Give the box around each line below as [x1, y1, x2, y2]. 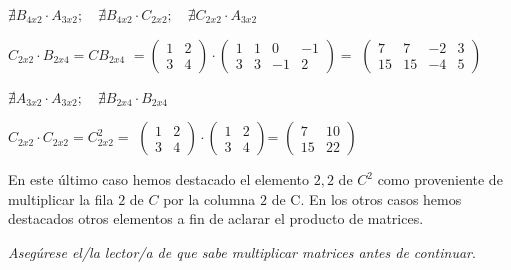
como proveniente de [377, 169, 503, 190]
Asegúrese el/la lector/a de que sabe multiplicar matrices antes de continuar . [8, 241, 476, 262]
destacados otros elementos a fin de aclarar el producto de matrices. [8, 208, 424, 229]
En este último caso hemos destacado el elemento [8, 169, 310, 190]
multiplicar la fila [8, 188, 114, 209]
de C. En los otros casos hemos [271, 188, 462, 209]
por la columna [163, 188, 256, 209]
